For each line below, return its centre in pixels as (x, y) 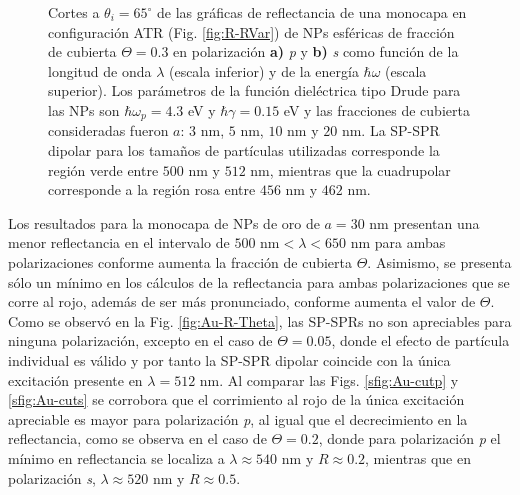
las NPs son (84, 109)
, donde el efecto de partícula (420, 340)
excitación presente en (75, 379)
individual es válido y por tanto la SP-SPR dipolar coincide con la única (229, 359)
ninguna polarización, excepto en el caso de (140, 340)
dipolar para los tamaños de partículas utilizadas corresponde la (244, 150)
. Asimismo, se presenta (439, 261)
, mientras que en (418, 457)
